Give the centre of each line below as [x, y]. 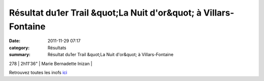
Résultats [57, 48]
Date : [15, 41]
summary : [20, 55]
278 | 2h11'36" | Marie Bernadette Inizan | [51, 63]
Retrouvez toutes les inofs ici [38, 72]
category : [19, 48]
